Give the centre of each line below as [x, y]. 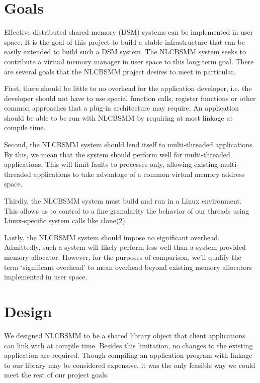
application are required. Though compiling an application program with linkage [128, 355]
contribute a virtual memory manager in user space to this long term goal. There [129, 61]
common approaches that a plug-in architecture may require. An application [121, 108]
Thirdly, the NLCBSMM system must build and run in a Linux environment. [123, 201]
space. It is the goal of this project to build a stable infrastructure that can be [124, 41]
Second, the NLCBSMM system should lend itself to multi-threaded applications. [129, 145]
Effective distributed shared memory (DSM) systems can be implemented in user [129, 32]
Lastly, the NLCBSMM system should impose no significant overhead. [112, 237]
